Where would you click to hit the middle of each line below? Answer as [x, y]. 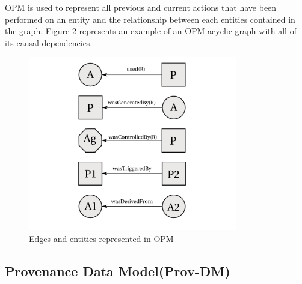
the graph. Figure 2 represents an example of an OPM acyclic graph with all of [151, 31]
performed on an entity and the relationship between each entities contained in [150, 19]
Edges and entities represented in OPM [101, 238]
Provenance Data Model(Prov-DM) [118, 270]
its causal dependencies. [49, 42]
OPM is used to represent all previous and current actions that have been [141, 7]
